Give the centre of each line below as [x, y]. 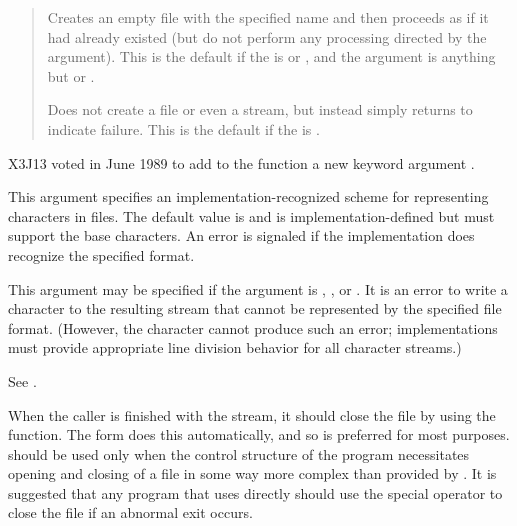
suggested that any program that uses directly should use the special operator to [255, 492]
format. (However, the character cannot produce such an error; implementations [253, 327]
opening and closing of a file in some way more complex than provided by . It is [252, 473]
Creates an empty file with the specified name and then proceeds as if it [268, 17]
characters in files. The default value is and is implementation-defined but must [251, 215]
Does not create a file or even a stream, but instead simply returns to [260, 109]
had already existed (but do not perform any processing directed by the [267, 36]
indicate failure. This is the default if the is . [183, 128]
